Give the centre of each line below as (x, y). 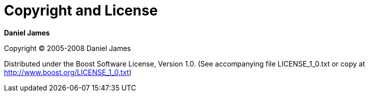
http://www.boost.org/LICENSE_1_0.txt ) (68, 72)
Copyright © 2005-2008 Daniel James (67, 48)
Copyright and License (81, 10)
